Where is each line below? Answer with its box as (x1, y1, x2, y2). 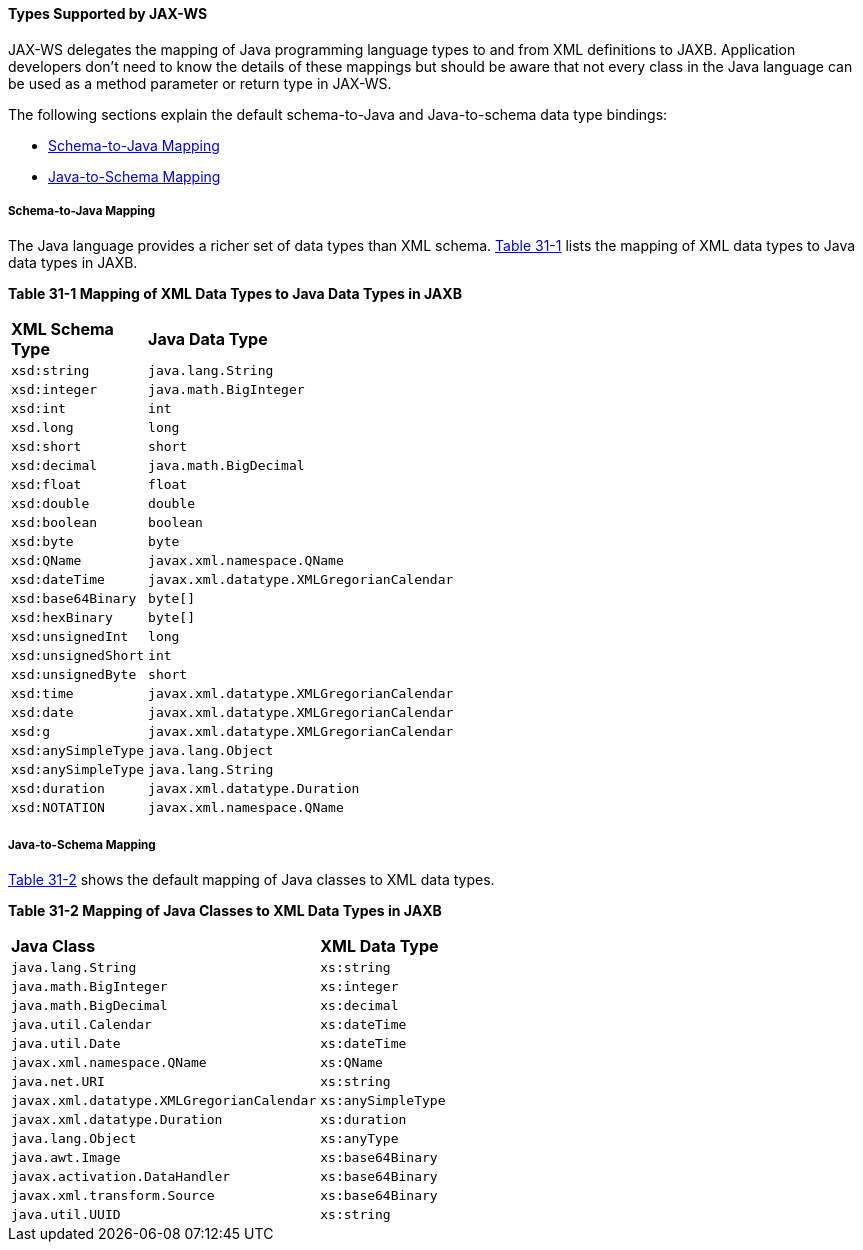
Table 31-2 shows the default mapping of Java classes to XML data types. (8, 871, 495, 889)
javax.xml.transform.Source (11, 1188, 215, 1204)
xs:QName (320, 1055, 383, 1071)
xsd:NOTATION (11, 800, 105, 816)
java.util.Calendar (11, 1017, 152, 1033)
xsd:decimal (11, 458, 98, 474)
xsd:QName (11, 553, 82, 569)
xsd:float (11, 477, 82, 493)
